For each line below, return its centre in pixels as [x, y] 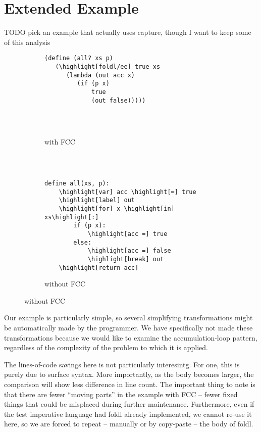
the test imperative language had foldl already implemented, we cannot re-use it [128, 414]
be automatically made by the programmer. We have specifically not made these [128, 328]
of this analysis [27, 42]
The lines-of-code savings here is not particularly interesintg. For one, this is [122, 364]
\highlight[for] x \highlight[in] [117, 209]
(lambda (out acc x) [100, 75]
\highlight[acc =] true [127, 234]
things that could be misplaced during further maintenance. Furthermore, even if [129, 404]
